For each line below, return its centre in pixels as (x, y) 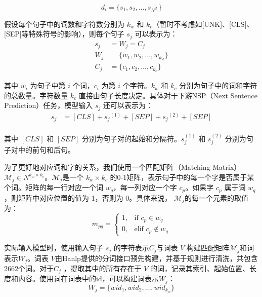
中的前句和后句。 (46, 150)
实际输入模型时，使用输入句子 (54, 248)
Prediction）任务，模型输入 (49, 105)
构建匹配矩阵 (208, 248)
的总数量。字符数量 (36, 95)
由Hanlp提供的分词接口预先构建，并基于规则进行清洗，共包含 (156, 258)
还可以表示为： (128, 105)
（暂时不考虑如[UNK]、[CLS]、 (203, 24)
